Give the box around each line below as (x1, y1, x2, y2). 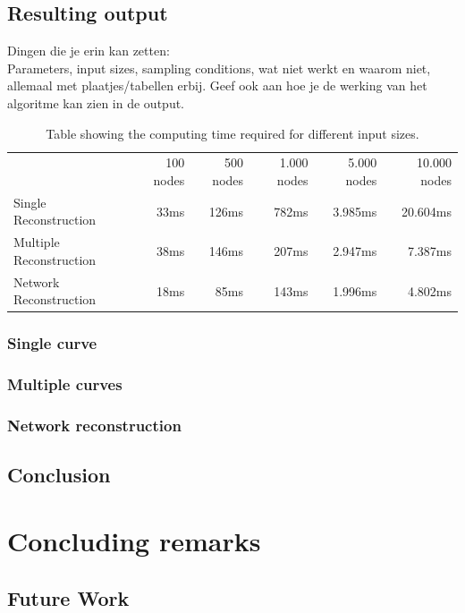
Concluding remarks (7, 522, 261, 558)
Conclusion (7, 461, 111, 489)
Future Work (7, 583, 130, 611)
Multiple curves (7, 373, 123, 396)
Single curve (7, 332, 97, 354)
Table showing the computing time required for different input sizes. (46, 123, 419, 142)
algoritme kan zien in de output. (7, 93, 185, 112)
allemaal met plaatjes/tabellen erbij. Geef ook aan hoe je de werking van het (7, 76, 427, 95)
